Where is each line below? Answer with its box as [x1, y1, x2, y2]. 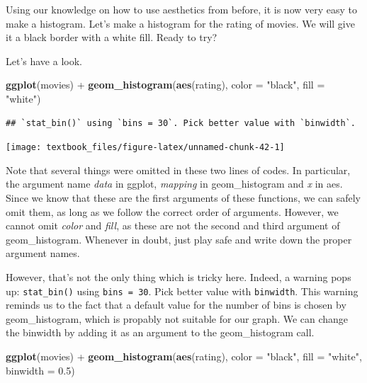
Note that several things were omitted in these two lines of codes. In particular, [6, 162, 351, 177]
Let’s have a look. [6, 53, 82, 68]
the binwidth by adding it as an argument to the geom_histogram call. [6, 325, 315, 340]
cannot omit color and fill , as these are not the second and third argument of [6, 218, 340, 233]
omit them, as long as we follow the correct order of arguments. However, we [6, 204, 339, 219]
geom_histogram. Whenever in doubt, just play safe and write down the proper [6, 231, 352, 246]
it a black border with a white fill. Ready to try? [6, 30, 218, 45]
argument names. [6, 246, 80, 261]
